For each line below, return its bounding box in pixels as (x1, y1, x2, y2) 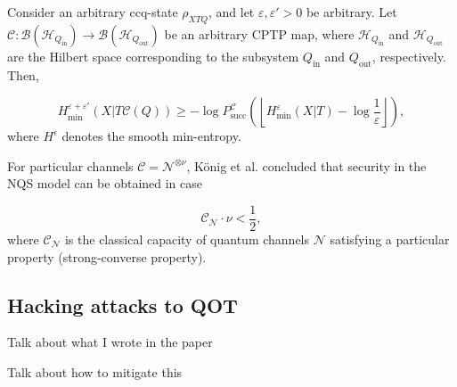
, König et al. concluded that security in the (186, 156, 427, 175)
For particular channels (7, 156, 134, 175)
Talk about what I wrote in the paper (7, 333, 213, 351)
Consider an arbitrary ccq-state (7, 3, 178, 21)
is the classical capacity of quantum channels (64, 230, 310, 249)
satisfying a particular (330, 230, 450, 249)
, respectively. (371, 46, 446, 65)
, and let (208, 3, 255, 21)
